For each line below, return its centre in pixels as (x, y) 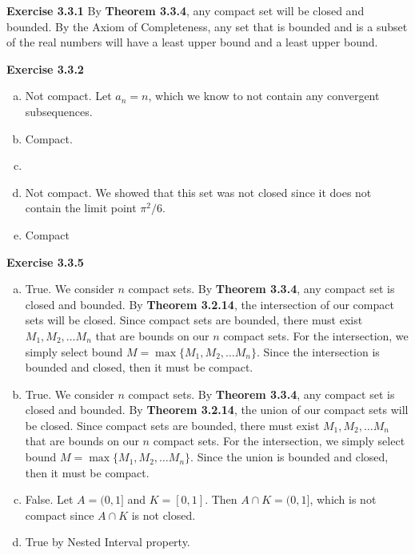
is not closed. (164, 515)
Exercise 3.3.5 (45, 261)
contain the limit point (81, 208)
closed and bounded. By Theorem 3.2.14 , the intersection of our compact (209, 304)
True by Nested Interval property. (108, 542)
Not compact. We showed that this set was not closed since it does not (198, 192)
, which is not (343, 499)
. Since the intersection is (318, 351)
